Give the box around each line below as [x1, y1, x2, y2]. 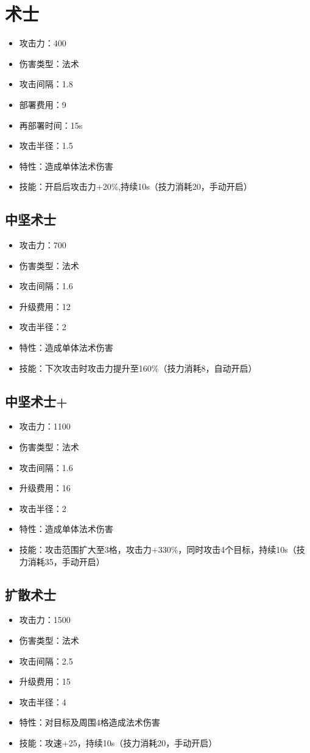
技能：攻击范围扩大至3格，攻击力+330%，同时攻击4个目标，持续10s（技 [19, 543, 305, 555]
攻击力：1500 [19, 613, 71, 626]
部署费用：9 [19, 98, 66, 110]
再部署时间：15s [19, 118, 83, 131]
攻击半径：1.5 [19, 139, 73, 152]
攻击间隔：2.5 [19, 654, 73, 667]
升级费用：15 [19, 675, 71, 688]
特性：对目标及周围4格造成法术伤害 [19, 716, 160, 729]
